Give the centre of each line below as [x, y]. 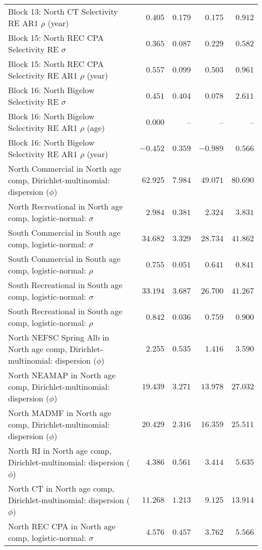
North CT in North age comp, [61, 488]
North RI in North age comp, [60, 451]
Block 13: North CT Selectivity [63, 11]
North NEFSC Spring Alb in [59, 337]
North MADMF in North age [60, 413]
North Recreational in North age [65, 206]
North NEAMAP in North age [62, 375]
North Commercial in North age [65, 168]
